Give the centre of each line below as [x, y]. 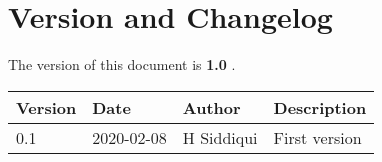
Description [320, 107]
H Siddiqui [220, 137]
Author [211, 107]
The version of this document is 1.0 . [122, 64]
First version [317, 137]
